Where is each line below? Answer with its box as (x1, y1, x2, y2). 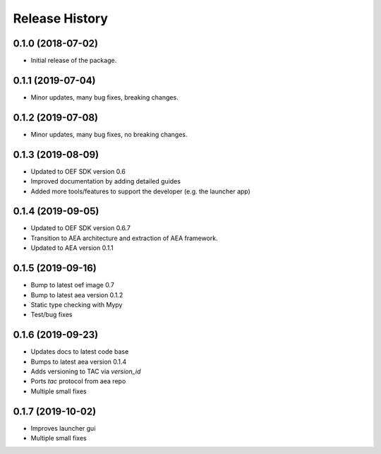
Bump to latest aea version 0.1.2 (30, 290, 123, 299)
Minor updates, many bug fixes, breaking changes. (30, 92, 179, 102)
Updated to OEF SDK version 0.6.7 (30, 224, 131, 232)
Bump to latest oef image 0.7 (30, 281, 114, 289)
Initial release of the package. (30, 56, 117, 65)
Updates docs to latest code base (30, 347, 129, 356)
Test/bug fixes (30, 311, 73, 319)
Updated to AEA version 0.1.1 (30, 244, 114, 252)
